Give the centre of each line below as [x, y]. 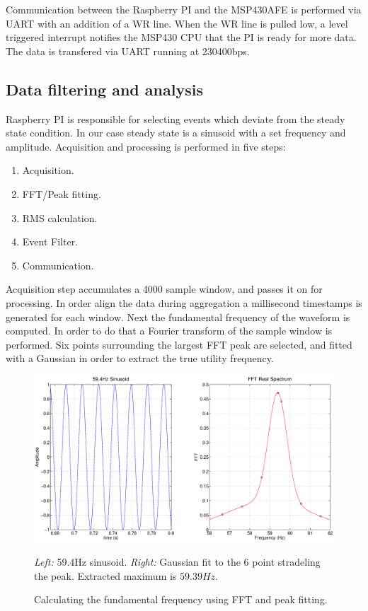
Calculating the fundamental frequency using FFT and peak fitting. [181, 599]
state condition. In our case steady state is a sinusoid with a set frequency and [176, 133]
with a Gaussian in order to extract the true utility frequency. [140, 358]
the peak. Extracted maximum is [105, 575]
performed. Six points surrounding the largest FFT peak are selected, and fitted [179, 344]
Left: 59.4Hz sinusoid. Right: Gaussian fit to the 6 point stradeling [177, 562]
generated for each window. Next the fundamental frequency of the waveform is [178, 316]
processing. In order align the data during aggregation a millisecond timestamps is [184, 302]
